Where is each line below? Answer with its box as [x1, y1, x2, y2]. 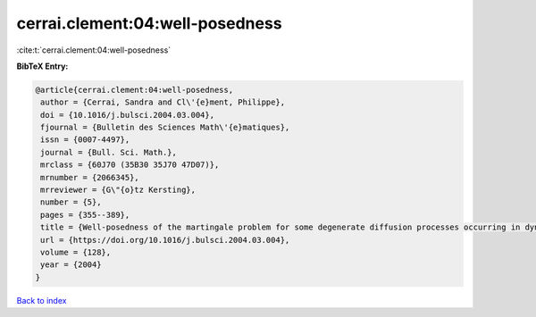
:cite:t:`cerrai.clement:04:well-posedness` [16, 45, 172, 55]
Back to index [16, 295, 67, 305]
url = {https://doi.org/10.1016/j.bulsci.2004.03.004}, [40, 235, 290, 245]
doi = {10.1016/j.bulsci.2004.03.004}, [40, 110, 214, 120]
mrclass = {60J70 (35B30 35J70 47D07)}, [40, 160, 220, 170]
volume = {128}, [40, 247, 112, 257]
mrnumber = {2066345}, [40, 172, 140, 182]
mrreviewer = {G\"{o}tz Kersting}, [40, 185, 197, 196]
